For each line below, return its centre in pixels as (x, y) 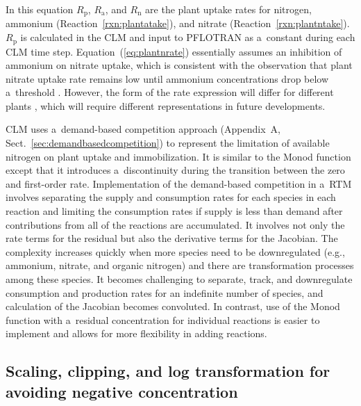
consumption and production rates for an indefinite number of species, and (165, 292)
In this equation (40, 9)
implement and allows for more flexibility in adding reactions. (136, 333)
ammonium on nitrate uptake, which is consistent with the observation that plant (179, 65)
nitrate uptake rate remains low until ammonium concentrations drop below (167, 78)
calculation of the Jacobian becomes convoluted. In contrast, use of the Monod (173, 306)
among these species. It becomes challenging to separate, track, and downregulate (179, 279)
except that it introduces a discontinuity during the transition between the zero (175, 170)
